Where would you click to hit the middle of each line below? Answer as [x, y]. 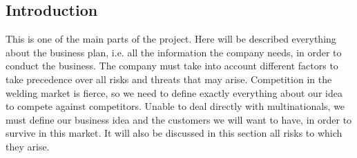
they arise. [28, 146]
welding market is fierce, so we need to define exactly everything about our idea [174, 92]
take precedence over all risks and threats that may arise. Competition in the [169, 79]
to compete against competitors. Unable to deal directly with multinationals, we [175, 106]
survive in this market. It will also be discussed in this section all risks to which [174, 133]
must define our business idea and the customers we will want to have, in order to [179, 119]
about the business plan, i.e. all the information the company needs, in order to [174, 52]
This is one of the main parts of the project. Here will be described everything [171, 39]
